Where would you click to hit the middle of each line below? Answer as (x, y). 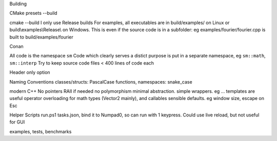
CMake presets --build (33, 13)
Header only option (30, 72)
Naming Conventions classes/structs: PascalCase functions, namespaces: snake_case (101, 82)
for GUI (17, 122)
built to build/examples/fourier (42, 37)
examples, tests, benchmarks (41, 131)
